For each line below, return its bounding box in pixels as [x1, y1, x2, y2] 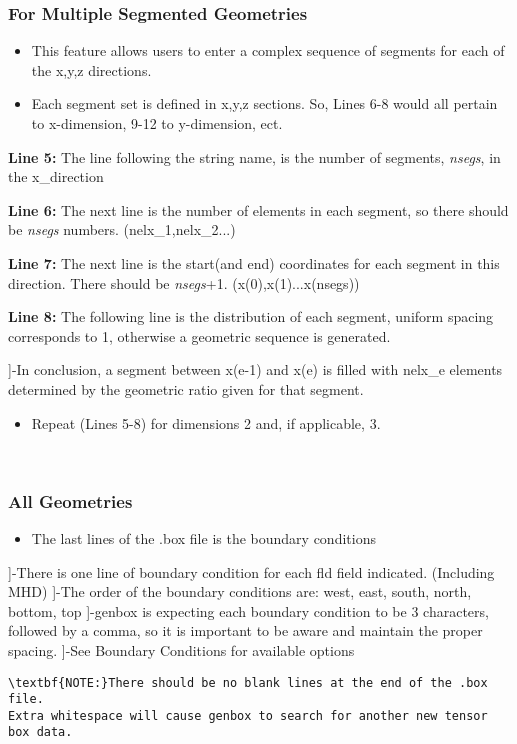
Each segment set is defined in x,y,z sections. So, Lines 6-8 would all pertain [31, 93, 498, 114]
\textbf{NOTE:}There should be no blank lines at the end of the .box [8, 675, 488, 690]
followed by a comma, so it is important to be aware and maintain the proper [8, 620, 483, 641]
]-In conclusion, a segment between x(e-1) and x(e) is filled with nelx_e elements [8, 359, 503, 380]
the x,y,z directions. [31, 59, 152, 80]
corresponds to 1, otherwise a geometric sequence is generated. [8, 325, 391, 346]
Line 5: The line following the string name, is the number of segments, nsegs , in [8, 146, 501, 167]
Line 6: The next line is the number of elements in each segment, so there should [8, 199, 509, 220]
